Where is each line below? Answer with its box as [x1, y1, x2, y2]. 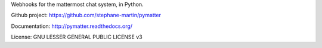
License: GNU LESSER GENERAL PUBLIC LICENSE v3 [11, 33, 143, 41]
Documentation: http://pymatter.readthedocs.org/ [11, 23, 133, 30]
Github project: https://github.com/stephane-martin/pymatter [11, 12, 161, 19]
